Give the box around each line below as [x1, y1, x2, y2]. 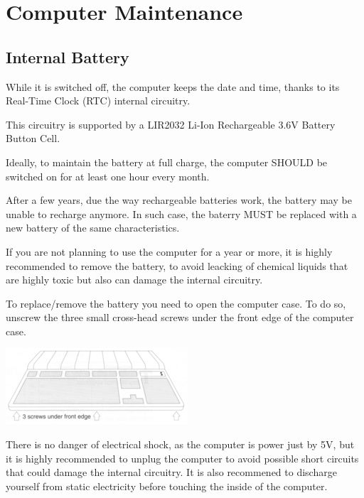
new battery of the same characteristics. [6, 220, 180, 235]
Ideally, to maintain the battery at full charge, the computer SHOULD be [6, 154, 328, 169]
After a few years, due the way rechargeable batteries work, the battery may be [6, 193, 352, 207]
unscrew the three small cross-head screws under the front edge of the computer [6, 310, 354, 325]
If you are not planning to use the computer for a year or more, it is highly [6, 244, 333, 259]
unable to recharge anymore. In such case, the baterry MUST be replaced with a [6, 206, 357, 221]
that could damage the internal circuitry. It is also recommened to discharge [6, 465, 337, 480]
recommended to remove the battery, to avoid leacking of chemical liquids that [6, 258, 348, 273]
